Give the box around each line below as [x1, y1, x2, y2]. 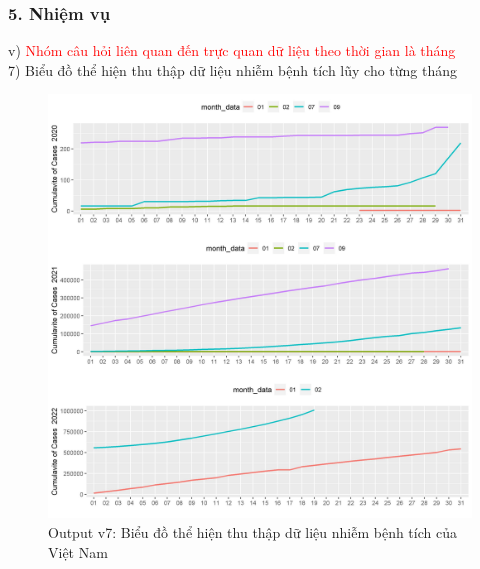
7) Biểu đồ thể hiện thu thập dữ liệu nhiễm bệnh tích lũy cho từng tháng [8, 59, 458, 80]
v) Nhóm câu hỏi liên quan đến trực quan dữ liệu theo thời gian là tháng [8, 40, 456, 61]
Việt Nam [48, 541, 108, 562]
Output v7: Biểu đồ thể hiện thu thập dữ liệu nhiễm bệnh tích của [48, 522, 457, 542]
